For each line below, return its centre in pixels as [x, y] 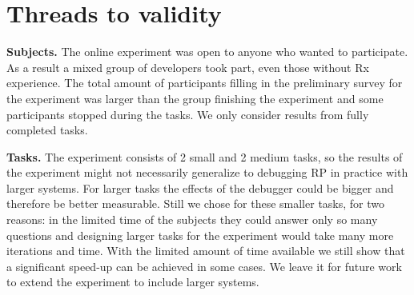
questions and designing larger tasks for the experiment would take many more [200, 235]
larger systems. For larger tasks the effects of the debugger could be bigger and [200, 187]
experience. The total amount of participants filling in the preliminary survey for [205, 83]
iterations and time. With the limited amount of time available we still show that [206, 251]
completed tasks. [47, 130]
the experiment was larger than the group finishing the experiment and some [195, 98]
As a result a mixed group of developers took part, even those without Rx [188, 67]
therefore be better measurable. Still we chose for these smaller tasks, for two [196, 203]
